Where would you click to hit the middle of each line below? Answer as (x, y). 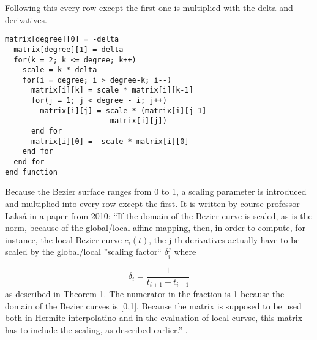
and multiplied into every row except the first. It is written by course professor (152, 203)
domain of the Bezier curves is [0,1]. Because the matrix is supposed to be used (153, 305)
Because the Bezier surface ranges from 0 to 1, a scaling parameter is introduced (156, 191)
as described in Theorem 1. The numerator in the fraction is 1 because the (145, 294)
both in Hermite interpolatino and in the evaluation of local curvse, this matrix (154, 318)
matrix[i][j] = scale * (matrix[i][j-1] (123, 111)
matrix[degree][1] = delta (69, 49)
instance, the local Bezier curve (63, 239)
